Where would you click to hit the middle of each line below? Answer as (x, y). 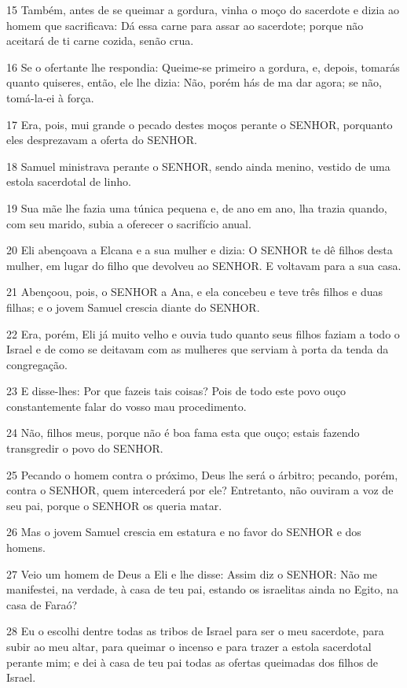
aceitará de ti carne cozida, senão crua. (100, 41)
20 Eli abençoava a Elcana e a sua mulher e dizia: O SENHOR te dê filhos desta (200, 250)
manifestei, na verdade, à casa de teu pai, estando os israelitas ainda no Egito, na (202, 589)
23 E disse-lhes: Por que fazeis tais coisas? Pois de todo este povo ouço (176, 391)
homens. (26, 547)
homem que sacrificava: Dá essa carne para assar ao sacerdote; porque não (185, 25)
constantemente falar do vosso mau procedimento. (126, 406)
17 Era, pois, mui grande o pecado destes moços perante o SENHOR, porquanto (200, 124)
